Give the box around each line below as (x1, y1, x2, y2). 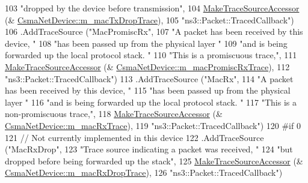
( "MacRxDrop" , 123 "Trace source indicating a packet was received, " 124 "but (5, 143, 293, 155)
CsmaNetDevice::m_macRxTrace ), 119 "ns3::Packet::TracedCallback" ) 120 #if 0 (5, 119, 301, 131)
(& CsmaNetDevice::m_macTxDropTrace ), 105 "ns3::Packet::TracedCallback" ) (5, 13, 294, 26)
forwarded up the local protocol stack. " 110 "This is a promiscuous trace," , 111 (5, 49, 297, 61)
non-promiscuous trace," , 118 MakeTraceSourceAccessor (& (5, 107, 223, 120)
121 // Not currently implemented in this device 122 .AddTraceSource (5, 131, 264, 143)
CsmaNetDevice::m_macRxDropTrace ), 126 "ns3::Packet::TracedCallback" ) (5, 166, 283, 179)
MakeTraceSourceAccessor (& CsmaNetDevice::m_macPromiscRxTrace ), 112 (5, 60, 290, 73)
